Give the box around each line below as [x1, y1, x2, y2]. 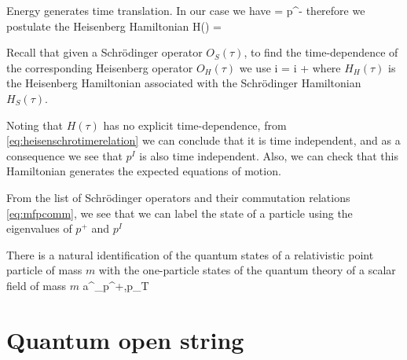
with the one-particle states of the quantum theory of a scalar [98, 262, 396, 278]
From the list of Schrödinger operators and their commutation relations [6, 189, 350, 205]
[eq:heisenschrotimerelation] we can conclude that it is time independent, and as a [6, 132, 401, 149]
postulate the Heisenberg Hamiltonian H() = [6, 17, 222, 34]
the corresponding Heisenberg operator [6, 59, 193, 75]
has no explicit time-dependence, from [103, 116, 287, 133]
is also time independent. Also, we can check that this [139, 147, 399, 163]
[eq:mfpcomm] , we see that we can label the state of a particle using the [6, 204, 353, 221]
